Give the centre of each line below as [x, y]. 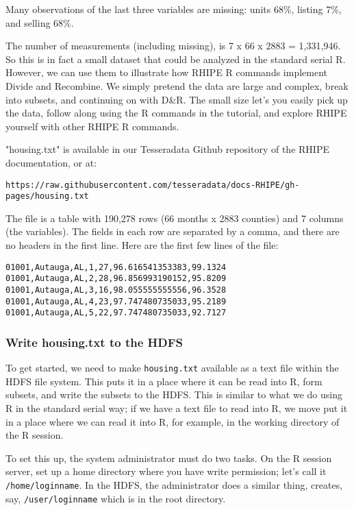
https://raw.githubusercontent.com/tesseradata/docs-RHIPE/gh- [153, 185]
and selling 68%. [40, 22]
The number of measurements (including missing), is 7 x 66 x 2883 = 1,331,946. [173, 46]
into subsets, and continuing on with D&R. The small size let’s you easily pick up [177, 99]
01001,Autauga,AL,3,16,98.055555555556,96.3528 [116, 290]
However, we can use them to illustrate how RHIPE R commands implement [167, 72]
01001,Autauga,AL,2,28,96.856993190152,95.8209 [116, 279]
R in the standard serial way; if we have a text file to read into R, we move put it [177, 408]
